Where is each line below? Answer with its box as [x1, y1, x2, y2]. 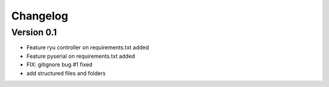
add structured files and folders [26, 69, 106, 77]
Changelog [11, 9, 68, 23]
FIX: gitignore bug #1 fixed [26, 61, 93, 68]
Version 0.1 [11, 27, 57, 38]
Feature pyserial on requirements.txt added [26, 52, 135, 60]
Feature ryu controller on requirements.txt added [26, 44, 149, 51]
